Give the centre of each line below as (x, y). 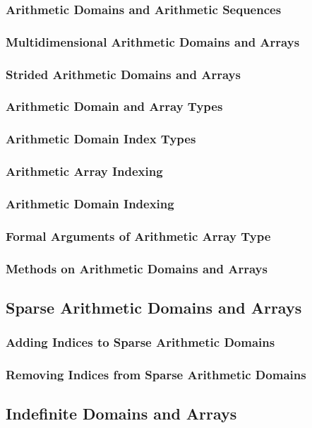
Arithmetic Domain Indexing (90, 203)
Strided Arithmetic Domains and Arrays (123, 74)
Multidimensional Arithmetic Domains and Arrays (153, 41)
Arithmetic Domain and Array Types (114, 106)
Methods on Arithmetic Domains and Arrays (137, 268)
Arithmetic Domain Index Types (101, 139)
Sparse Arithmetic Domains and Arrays (154, 307)
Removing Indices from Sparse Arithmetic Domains (156, 375)
